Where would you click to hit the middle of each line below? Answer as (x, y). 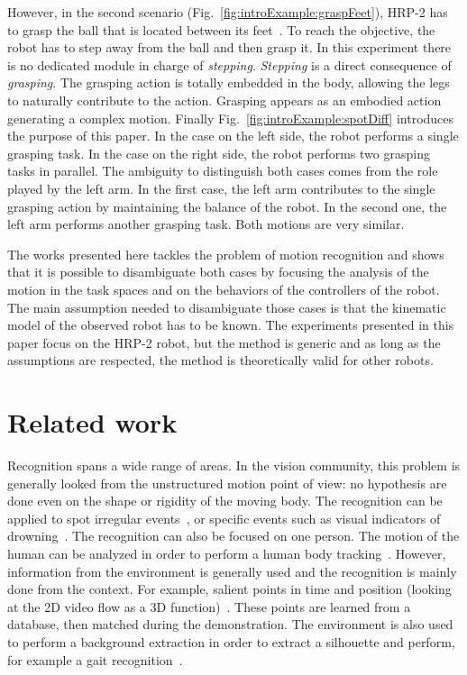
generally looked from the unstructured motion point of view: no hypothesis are (227, 483)
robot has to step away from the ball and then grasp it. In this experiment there (229, 47)
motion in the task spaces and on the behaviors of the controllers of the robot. (224, 289)
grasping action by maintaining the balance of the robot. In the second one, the (227, 206)
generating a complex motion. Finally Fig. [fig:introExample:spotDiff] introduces (231, 118)
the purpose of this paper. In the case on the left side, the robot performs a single (233, 136)
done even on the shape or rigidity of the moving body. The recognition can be (225, 501)
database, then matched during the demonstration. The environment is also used (230, 624)
